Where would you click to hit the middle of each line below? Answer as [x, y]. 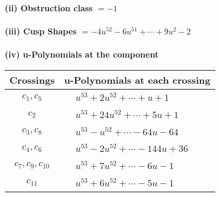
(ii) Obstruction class [49, 8]
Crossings [32, 80]
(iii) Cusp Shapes [41, 31]
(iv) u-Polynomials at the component [82, 54]
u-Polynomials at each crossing [137, 80]
